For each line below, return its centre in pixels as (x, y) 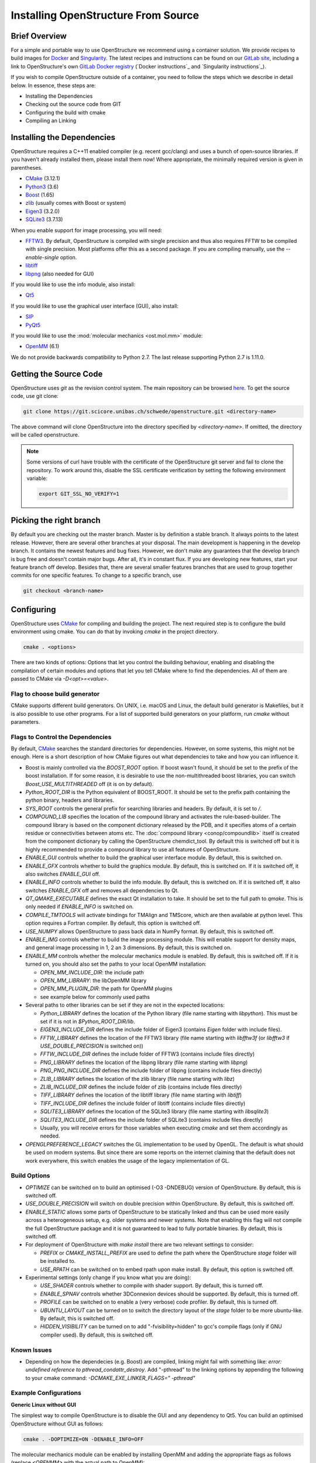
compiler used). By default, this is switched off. (97, 1335)
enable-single (42, 257)
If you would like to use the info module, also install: (73, 284)
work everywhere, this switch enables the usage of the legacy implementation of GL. (128, 1160)
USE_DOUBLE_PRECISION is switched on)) (92, 1046)
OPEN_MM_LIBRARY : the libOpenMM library (93, 980)
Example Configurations (46, 1393)
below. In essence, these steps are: (53, 85)
